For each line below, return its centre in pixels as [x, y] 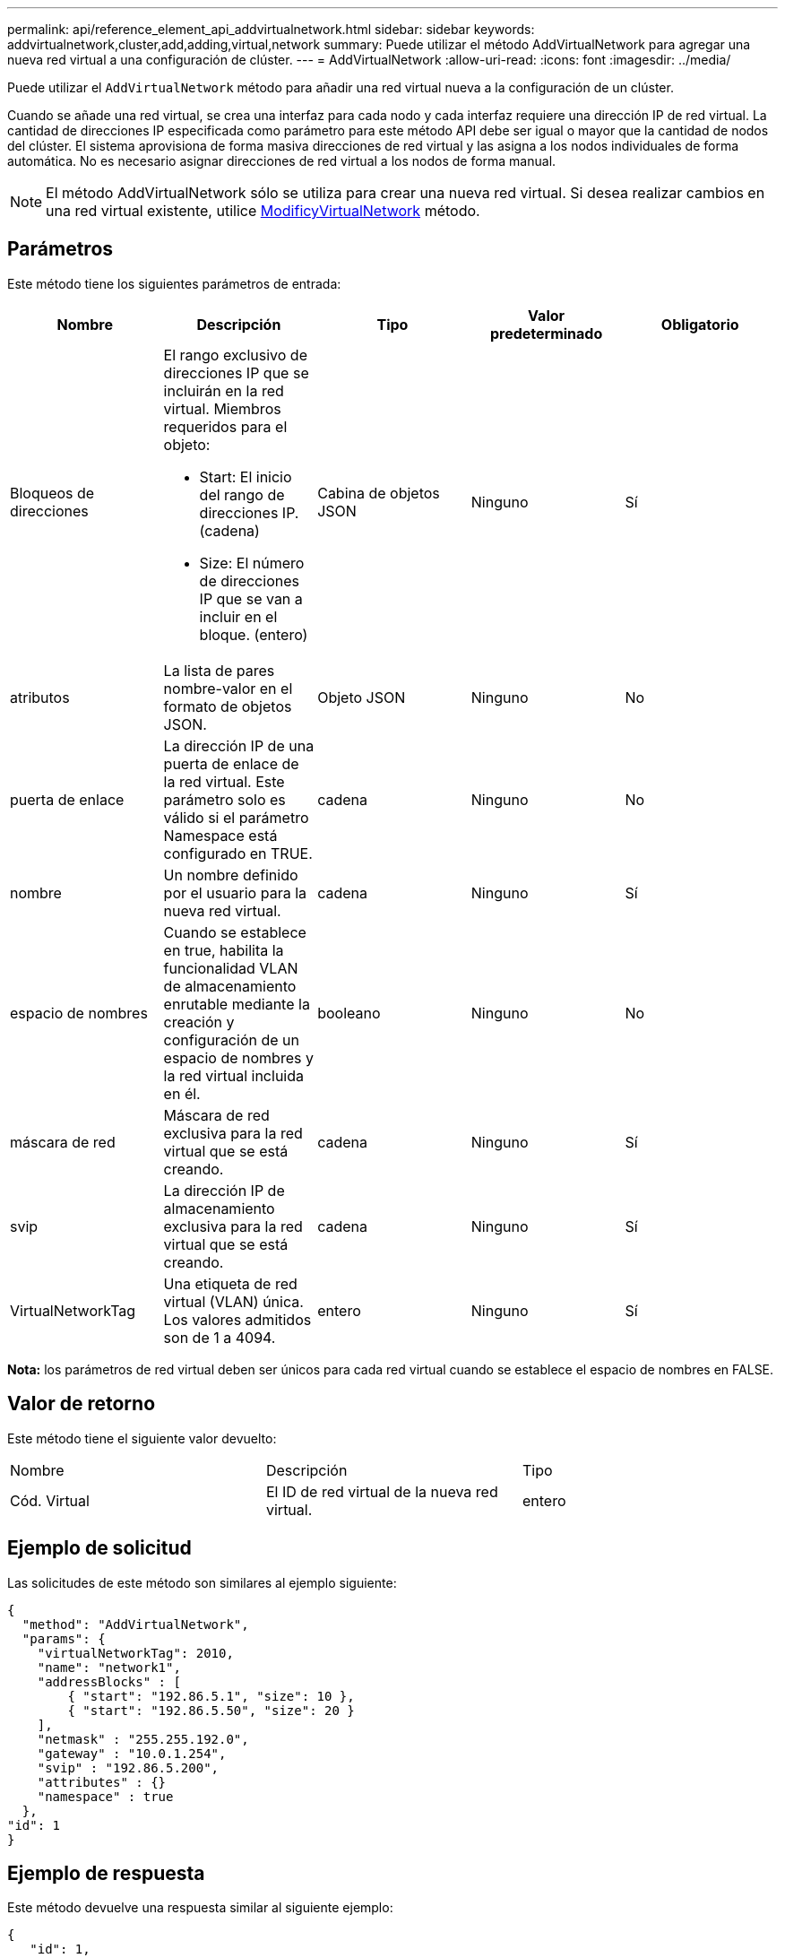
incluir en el [238, 616]
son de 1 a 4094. [220, 1337]
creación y [199, 1022]
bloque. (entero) [254, 634]
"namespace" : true [105, 1796]
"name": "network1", [109, 1667]
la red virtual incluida [233, 1075]
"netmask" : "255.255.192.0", [143, 1739]
